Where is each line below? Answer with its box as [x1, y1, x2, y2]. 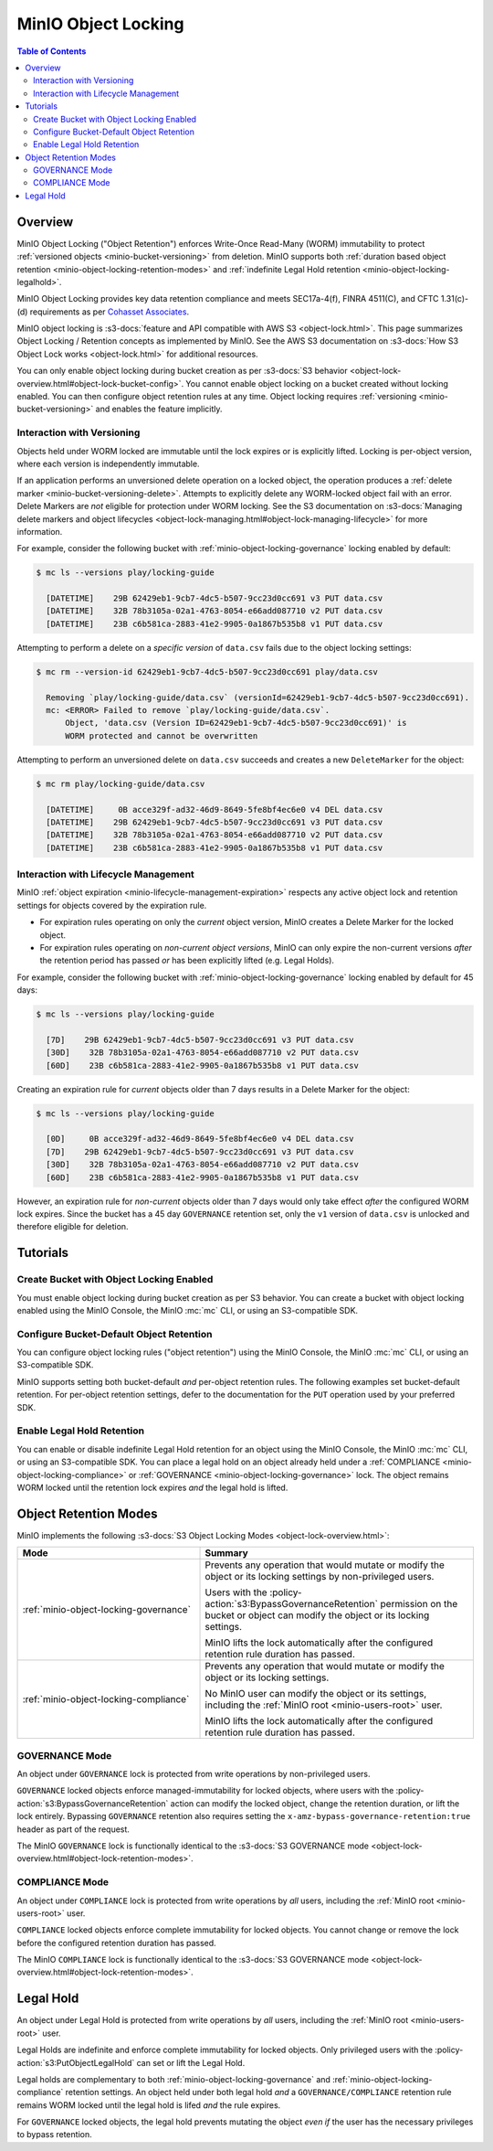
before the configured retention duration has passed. [16, 1937, 216, 1948]
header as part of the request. [16, 1824, 130, 1835]
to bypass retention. [16, 2129, 92, 2140]
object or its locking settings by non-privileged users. [205, 1571, 435, 1583]
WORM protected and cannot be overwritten [65, 730, 258, 740]
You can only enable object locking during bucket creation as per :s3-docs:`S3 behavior [16, 366, 349, 377]
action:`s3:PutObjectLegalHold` [16, 2057, 135, 2068]
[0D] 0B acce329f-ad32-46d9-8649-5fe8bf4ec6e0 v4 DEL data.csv [46, 1134, 354, 1145]
